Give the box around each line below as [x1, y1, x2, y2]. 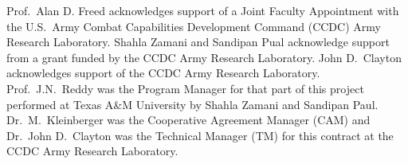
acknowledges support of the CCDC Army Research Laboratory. [6, 64, 320, 81]
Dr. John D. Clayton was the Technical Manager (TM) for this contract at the [6, 127, 394, 143]
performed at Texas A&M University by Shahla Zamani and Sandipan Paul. [6, 96, 379, 112]
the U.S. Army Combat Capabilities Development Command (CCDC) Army [6, 18, 381, 34]
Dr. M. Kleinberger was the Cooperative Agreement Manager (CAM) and [6, 111, 371, 128]
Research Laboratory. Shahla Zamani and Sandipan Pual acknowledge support [6, 33, 390, 50]
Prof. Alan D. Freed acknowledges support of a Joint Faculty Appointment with [6, 2, 399, 18]
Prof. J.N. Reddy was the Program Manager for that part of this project [6, 80, 364, 96]
